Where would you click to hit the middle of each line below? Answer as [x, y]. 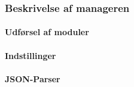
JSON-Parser [33, 78]
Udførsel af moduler [47, 32]
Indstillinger [31, 55]
